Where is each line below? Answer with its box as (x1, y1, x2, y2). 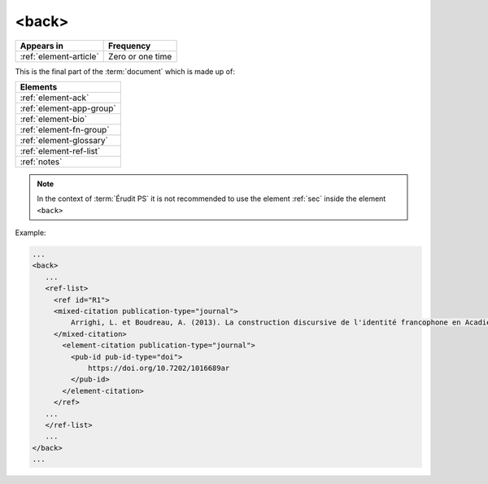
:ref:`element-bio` (20, 113, 88, 124)
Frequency (108, 40, 151, 51)
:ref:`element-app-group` (20, 102, 117, 114)
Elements (20, 81, 58, 93)
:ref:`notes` (20, 155, 63, 167)
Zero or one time (108, 50, 172, 62)
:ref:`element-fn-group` (20, 124, 110, 135)
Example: (15, 228, 46, 238)
